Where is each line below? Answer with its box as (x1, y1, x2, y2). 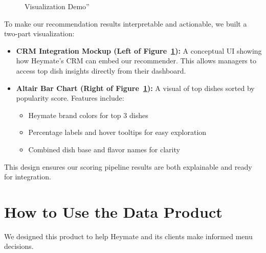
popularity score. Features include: (16, 93, 124, 103)
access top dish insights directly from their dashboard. (16, 65, 186, 76)
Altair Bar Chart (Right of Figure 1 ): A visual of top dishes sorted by (16, 82, 255, 93)
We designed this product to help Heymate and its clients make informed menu (4, 231, 253, 241)
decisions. (4, 241, 34, 251)
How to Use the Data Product (4, 201, 223, 222)
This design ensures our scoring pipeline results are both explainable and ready (4, 161, 252, 172)
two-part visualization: (4, 28, 75, 39)
